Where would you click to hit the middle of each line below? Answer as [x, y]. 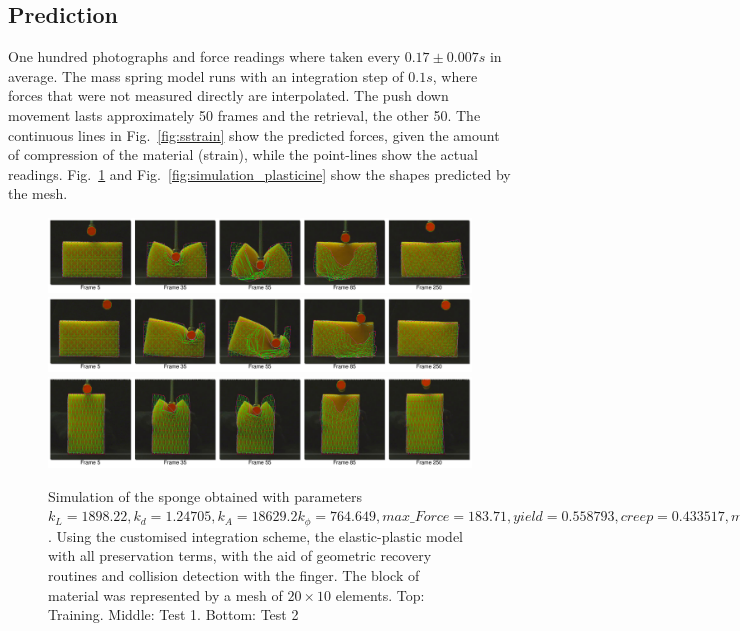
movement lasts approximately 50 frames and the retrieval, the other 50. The [244, 114]
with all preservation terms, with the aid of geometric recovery [240, 555]
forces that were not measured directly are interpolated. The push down [228, 95]
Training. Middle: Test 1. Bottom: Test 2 [173, 614]
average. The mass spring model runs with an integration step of [206, 75]
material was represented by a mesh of [165, 594]
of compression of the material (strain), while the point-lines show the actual [243, 154]
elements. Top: [380, 594]
